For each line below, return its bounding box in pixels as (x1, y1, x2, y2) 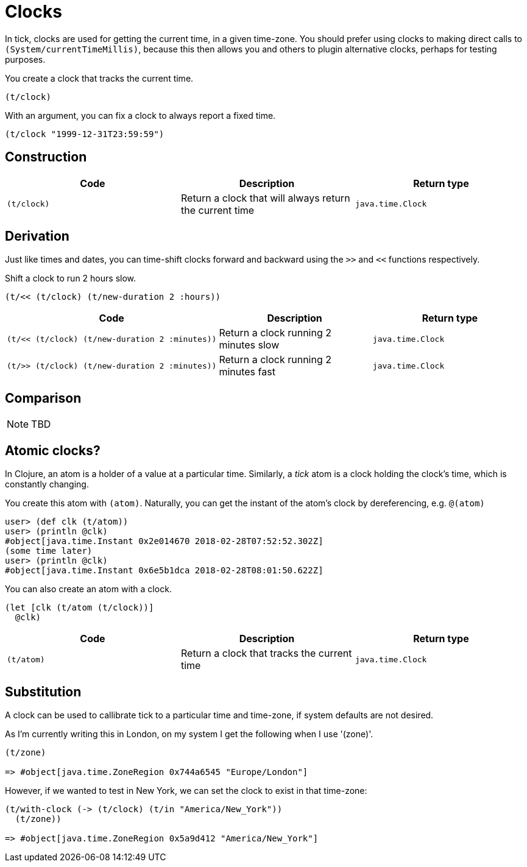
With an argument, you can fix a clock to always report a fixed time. (5, 110, 276, 121)
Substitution (5, 684, 82, 699)
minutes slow (219, 339, 280, 352)
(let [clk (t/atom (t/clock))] (5, 603, 154, 613)
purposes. (5, 54, 46, 65)
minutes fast (219, 366, 275, 378)
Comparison (5, 390, 82, 406)
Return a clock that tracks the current (180, 647, 352, 660)
